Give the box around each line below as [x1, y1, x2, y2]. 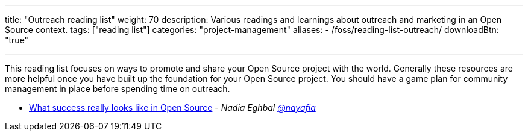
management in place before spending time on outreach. [5, 84, 230, 94]
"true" [5, 35, 29, 45]
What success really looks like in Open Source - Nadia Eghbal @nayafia [29, 102, 316, 113]
